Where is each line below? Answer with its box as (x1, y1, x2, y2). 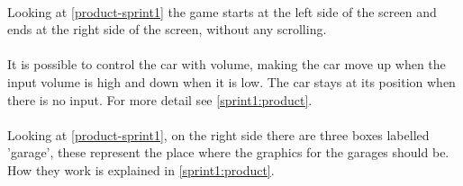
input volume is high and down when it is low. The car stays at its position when (7, 72, 456, 91)
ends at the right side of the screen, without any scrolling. (7, 20, 327, 39)
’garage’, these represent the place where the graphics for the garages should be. (7, 143, 449, 162)
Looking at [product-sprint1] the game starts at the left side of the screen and (7, 2, 437, 21)
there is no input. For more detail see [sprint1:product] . (7, 90, 313, 109)
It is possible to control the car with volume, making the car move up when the (7, 55, 446, 74)
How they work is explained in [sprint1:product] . (7, 160, 275, 179)
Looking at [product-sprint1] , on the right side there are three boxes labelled (7, 125, 430, 144)
